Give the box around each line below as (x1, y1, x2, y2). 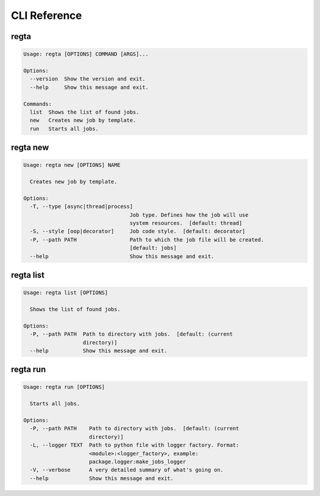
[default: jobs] (129, 244, 177, 252)
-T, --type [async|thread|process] (30, 203, 133, 210)
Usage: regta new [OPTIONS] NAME (23, 162, 121, 169)
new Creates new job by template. (30, 117, 136, 124)
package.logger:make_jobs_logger (89, 459, 186, 465)
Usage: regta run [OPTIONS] (23, 384, 105, 391)
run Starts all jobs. (30, 125, 99, 132)
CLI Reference (11, 9, 82, 22)
